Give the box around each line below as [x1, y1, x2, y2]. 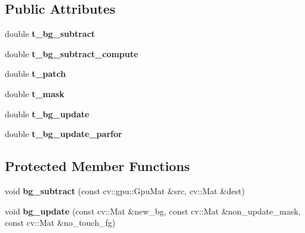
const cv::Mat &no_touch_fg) [5, 216, 116, 229]
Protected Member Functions [5, 157, 190, 175]
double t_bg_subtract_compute [5, 47, 138, 60]
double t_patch [5, 67, 66, 80]
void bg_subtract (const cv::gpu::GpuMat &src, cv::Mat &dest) [5, 184, 245, 197]
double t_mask [5, 87, 64, 100]
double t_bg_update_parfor [5, 128, 122, 140]
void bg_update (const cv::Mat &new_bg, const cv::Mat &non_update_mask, [5, 204, 301, 217]
